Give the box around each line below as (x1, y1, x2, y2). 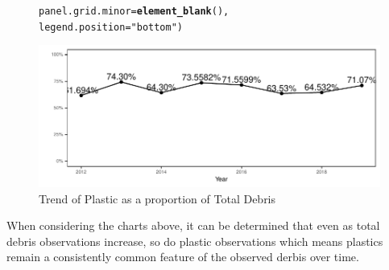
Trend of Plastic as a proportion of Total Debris (39, 190, 276, 207)
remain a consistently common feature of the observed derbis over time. (6, 248, 359, 265)
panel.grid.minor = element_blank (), (39, 6, 230, 17)
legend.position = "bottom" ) (39, 21, 184, 33)
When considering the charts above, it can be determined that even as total (6, 217, 380, 234)
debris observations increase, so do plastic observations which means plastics (6, 232, 383, 249)
